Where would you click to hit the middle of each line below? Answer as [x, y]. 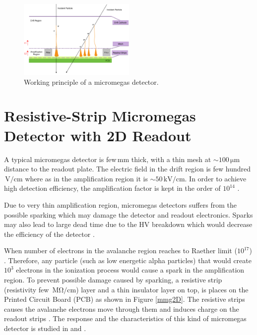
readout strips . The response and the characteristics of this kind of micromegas [125, 318]
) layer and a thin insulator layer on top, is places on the [162, 289]
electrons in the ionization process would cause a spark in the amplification [130, 270]
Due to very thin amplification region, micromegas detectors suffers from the [120, 204]
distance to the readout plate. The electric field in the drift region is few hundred [127, 169]
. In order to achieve [216, 178]
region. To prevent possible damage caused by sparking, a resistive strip [113, 280]
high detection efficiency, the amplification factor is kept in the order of [112, 188]
